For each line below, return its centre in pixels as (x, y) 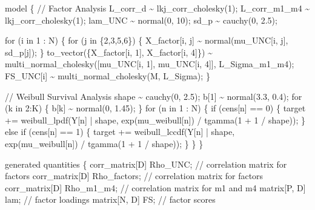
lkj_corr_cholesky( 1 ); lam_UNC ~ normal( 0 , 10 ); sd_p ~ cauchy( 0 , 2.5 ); (141, 20)
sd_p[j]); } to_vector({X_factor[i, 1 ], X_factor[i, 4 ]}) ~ (109, 52)
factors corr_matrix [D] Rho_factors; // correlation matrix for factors (134, 176)
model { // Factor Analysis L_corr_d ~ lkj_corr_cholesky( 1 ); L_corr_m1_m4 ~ (157, 8)
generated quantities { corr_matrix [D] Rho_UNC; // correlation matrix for (146, 164)
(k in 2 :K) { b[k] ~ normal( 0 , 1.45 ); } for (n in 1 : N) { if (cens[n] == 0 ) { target (155, 108)
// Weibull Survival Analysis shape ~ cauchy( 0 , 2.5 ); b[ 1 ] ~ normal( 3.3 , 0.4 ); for (154, 96)
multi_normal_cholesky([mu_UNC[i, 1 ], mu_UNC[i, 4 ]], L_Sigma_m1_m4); (150, 64)
